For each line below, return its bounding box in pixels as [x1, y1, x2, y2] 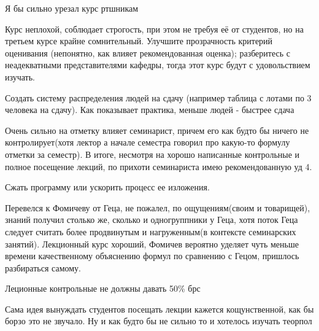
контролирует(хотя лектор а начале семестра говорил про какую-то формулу [5, 136, 290, 149]
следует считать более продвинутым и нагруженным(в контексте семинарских [5, 225, 296, 238]
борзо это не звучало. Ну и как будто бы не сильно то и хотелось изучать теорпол [5, 314, 312, 327]
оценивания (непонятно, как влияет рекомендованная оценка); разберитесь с [5, 46, 290, 59]
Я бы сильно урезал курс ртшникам [5, 2, 139, 14]
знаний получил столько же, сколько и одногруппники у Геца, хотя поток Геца [5, 213, 298, 226]
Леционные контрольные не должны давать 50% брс [5, 282, 201, 295]
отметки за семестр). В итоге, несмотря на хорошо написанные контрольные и [5, 147, 300, 160]
